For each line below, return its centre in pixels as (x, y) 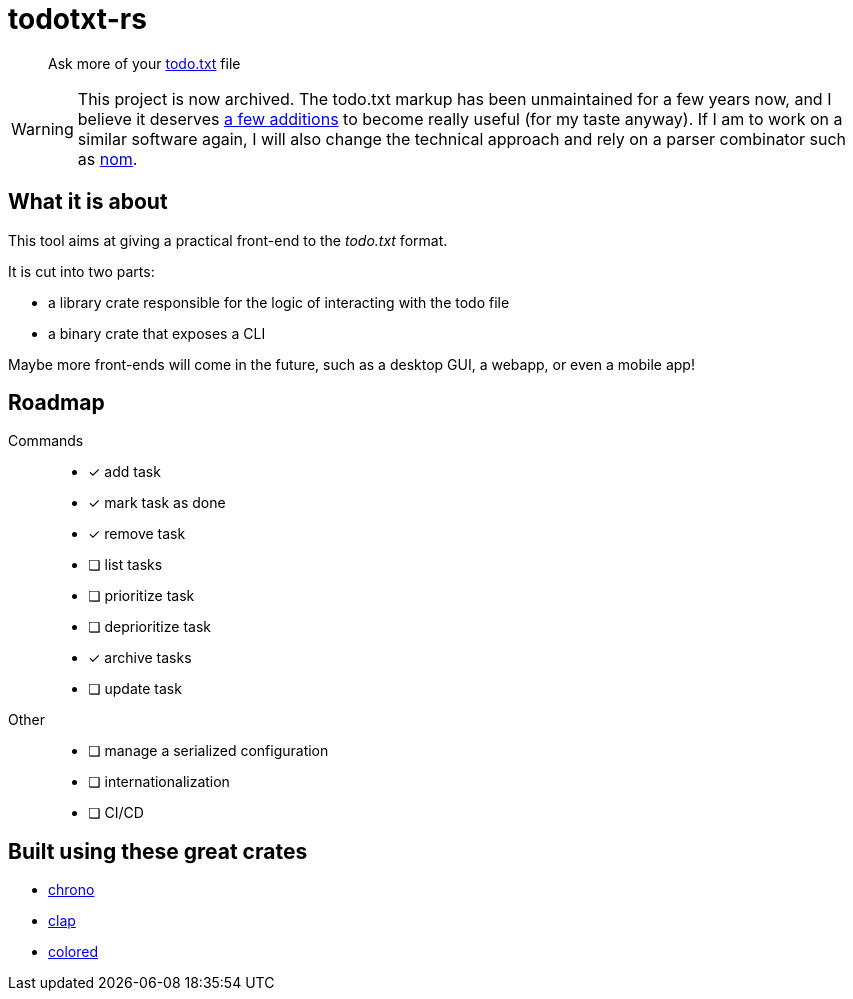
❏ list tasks (125, 565)
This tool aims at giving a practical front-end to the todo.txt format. (228, 240)
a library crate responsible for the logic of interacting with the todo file (279, 302)
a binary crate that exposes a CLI (157, 333)
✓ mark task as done (157, 503)
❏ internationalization (159, 782)
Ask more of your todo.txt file (144, 63)
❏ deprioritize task (149, 627)
